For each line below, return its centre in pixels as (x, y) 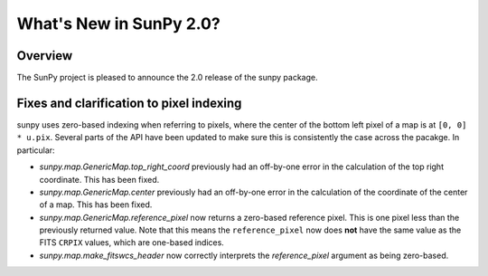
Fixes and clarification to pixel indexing (129, 103)
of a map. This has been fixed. (96, 205)
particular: (36, 150)
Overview (45, 56)
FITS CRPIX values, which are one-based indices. (132, 243)
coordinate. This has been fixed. (99, 179)
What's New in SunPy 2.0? (118, 24)
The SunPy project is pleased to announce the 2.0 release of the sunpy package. (167, 78)
